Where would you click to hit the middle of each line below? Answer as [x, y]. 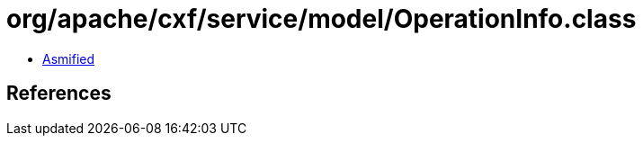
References [59, 94]
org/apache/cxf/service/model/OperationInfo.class [321, 19]
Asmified [69, 58]
